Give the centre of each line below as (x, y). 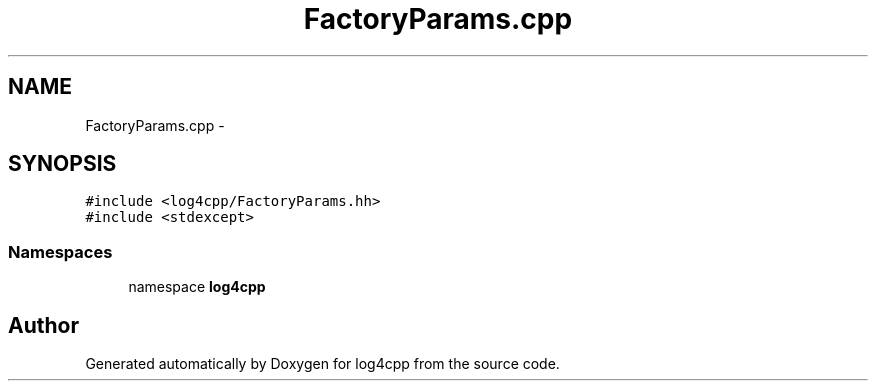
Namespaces (60, 251)
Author (43, 325)
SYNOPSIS (62, 164)
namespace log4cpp (197, 287)
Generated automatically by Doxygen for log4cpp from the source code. (322, 364)
